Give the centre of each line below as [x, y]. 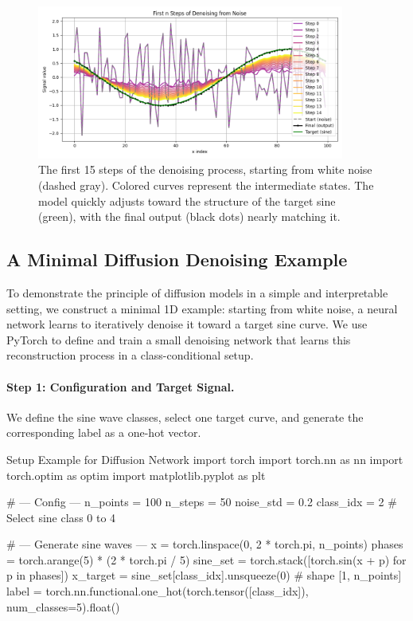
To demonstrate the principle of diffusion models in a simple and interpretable [197, 292]
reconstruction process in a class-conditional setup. [130, 355]
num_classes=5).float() [63, 606]
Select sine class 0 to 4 [61, 517]
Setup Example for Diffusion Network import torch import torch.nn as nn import [205, 459]
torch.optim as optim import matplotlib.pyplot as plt [136, 475]
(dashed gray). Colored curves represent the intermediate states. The [206, 185]
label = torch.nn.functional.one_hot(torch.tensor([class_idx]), [158, 591]
